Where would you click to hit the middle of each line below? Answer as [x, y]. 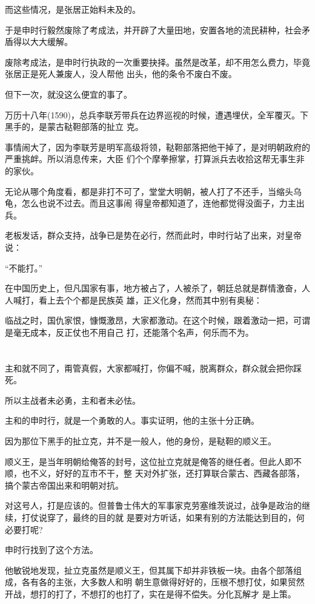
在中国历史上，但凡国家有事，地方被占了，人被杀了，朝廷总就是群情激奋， [153, 288]
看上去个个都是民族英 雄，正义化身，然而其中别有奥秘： [150, 300]
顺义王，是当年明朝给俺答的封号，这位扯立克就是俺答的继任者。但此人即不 [153, 461]
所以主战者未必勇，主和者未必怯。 [73, 400]
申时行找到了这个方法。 [51, 550]
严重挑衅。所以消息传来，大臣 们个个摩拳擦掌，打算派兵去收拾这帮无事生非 [155, 159]
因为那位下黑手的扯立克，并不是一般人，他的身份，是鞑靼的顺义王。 [141, 441]
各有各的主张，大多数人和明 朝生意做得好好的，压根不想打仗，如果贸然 [163, 582]
